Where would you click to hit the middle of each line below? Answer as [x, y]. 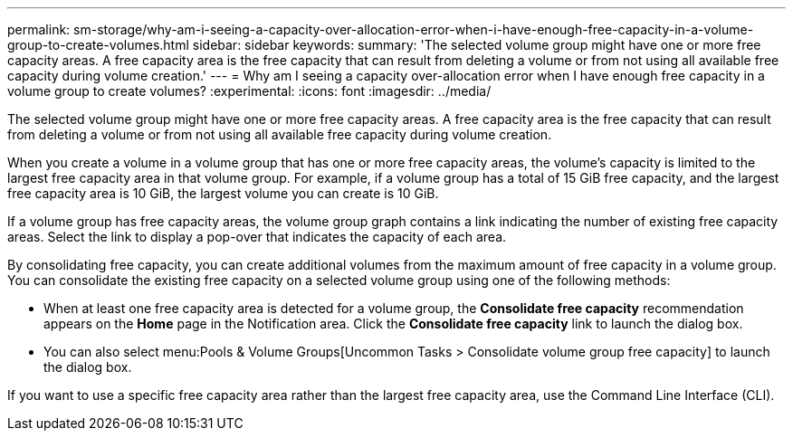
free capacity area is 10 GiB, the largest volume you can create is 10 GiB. [223, 193]
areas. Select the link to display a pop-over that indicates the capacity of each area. [257, 237]
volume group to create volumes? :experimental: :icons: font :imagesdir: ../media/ [249, 91]
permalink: [39, 29]
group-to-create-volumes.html [98, 45]
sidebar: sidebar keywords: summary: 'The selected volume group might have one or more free [477, 45]
